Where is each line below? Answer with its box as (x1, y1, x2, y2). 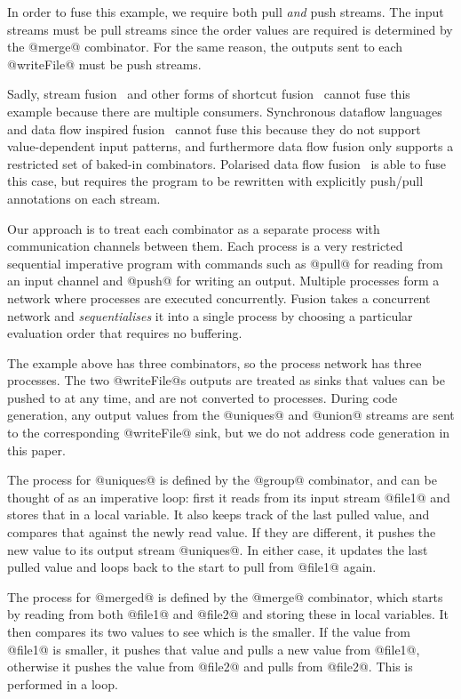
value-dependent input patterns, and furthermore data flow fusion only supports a (7, 137, 454, 156)
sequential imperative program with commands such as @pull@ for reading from (7, 253, 443, 272)
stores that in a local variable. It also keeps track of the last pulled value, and (7, 505, 430, 524)
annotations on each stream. (7, 189, 161, 207)
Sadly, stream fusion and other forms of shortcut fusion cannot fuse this (7, 84, 410, 103)
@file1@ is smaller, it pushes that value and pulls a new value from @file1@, (7, 639, 420, 658)
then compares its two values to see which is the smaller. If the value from (7, 623, 410, 640)
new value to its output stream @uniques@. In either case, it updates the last (7, 540, 428, 558)
